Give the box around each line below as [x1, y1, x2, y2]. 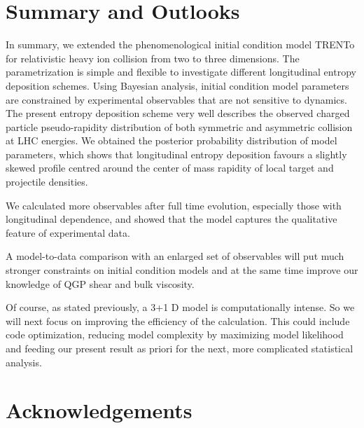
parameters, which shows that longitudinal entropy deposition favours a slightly [6, 146, 347, 161]
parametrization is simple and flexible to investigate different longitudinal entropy [6, 64, 356, 79]
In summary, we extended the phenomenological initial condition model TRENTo [6, 37, 355, 52]
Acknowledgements [6, 396, 192, 424]
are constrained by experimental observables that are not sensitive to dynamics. [6, 92, 347, 106]
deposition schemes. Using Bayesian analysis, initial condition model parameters [6, 78, 349, 92]
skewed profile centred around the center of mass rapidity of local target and [6, 160, 334, 175]
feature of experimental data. [6, 225, 130, 240]
